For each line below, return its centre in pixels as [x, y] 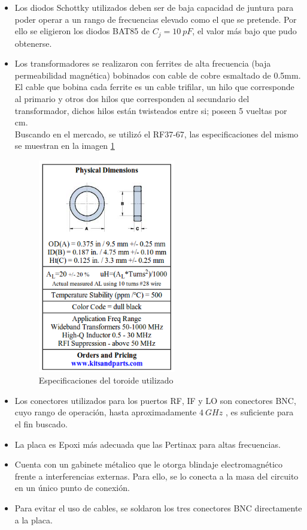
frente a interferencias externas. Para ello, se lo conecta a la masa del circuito [156, 476]
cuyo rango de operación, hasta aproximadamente [106, 412]
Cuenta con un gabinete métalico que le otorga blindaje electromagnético [149, 464]
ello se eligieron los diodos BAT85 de [82, 31]
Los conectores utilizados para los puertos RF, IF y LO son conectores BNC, [155, 400]
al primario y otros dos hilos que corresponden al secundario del [132, 99]
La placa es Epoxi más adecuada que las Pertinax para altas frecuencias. [148, 444]
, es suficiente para [259, 412]
